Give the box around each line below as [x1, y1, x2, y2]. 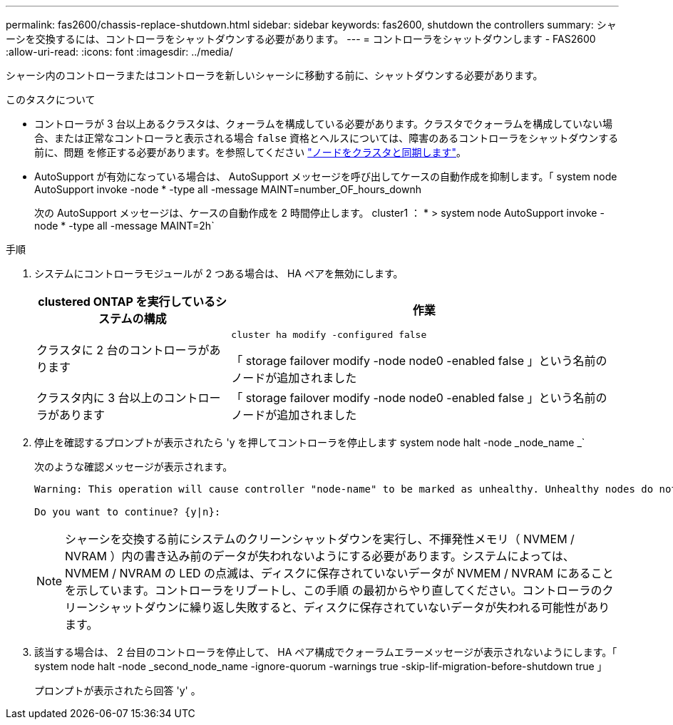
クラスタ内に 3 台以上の [36, 391, 164, 405]
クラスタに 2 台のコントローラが [36, 342, 210, 357]
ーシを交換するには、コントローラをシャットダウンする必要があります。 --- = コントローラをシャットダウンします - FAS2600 [6, 33, 596, 45]
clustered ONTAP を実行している [38, 294, 216, 309]
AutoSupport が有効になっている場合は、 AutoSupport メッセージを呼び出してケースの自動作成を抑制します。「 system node [34, 170, 617, 182]
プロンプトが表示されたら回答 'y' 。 [34, 684, 201, 696]
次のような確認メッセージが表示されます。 [34, 461, 233, 473]
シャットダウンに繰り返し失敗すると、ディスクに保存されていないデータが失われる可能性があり [98, 600, 610, 615]
